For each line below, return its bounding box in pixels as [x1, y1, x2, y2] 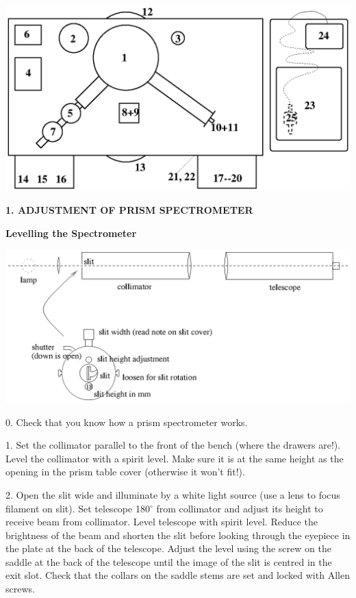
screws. [5, 582, 35, 596]
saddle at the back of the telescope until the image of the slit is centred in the [5, 554, 332, 569]
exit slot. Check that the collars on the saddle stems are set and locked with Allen [5, 568, 350, 582]
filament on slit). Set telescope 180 [5, 501, 150, 515]
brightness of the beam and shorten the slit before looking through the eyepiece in [5, 527, 351, 542]
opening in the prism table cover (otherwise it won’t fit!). [5, 464, 245, 479]
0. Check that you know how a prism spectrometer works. [5, 414, 248, 429]
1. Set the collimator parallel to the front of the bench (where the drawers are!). [5, 438, 341, 452]
